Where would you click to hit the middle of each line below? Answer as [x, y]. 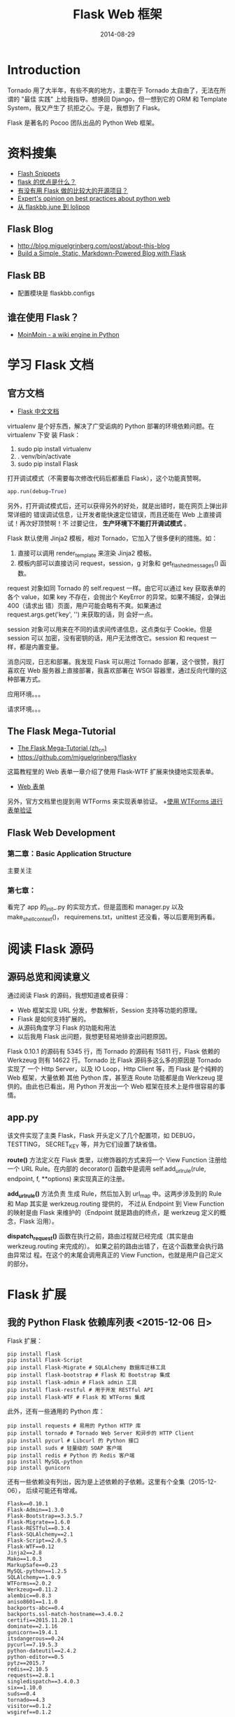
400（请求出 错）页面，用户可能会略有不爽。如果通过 [85, 605]
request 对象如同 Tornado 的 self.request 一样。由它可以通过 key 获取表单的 [116, 588]
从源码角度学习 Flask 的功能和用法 [67, 1028]
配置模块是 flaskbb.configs [56, 293]
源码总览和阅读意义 [49, 977]
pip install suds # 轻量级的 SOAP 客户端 [65, 1448]
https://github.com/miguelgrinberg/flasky [77, 757]
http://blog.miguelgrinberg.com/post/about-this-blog [93, 246]
